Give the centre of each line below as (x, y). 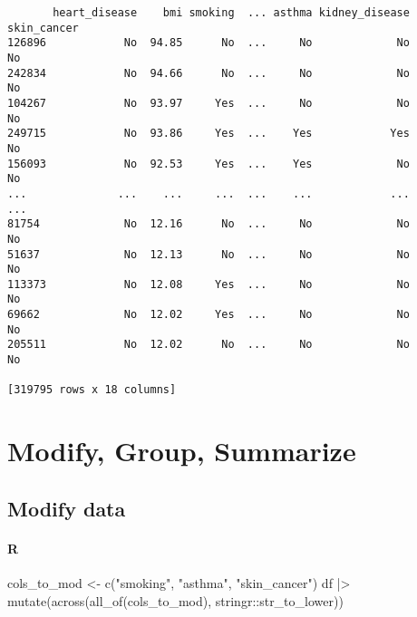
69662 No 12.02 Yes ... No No (208, 315)
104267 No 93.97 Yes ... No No (208, 103)
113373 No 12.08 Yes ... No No (208, 284)
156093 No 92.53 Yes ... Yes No (208, 164)
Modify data (67, 508)
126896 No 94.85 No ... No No (208, 43)
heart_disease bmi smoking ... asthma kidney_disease (231, 13)
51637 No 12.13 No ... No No (208, 254)
